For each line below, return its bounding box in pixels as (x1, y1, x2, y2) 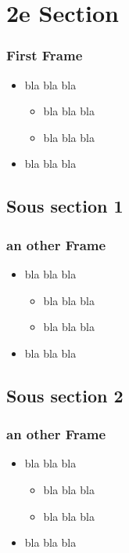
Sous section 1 (6, 194, 124, 218)
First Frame (6, 45, 83, 65)
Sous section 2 (6, 383, 124, 407)
